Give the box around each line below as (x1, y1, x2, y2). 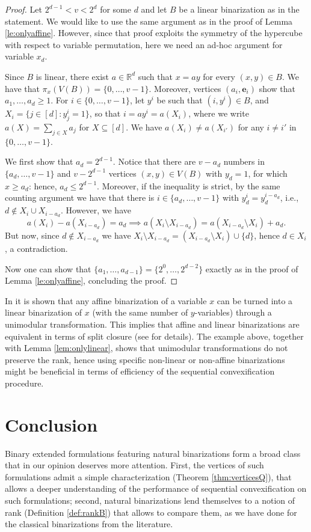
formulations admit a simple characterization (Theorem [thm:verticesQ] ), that (5, 470, 292, 483)
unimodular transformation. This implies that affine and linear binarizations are (5, 317, 300, 330)
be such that (156, 94, 203, 106)
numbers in (223, 155, 265, 168)
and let (141, 3, 167, 15)
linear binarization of (5, 306, 82, 319)
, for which (248, 167, 288, 179)
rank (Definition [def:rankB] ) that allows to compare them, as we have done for (5, 506, 297, 518)
